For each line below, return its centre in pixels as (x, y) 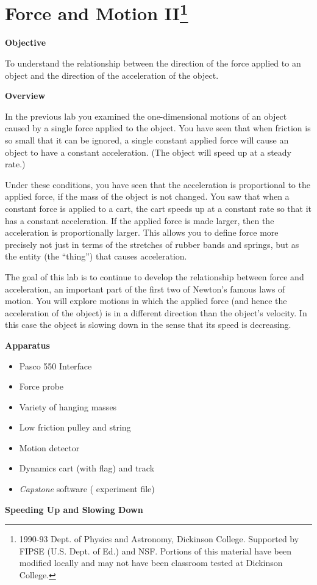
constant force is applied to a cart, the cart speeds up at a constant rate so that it (158, 208)
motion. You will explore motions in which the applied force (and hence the (146, 301)
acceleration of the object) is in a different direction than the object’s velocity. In (156, 312)
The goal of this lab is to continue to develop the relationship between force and (155, 276)
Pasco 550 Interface (55, 365)
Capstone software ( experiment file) (87, 489)
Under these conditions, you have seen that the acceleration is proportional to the (158, 184)
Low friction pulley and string (75, 427)
